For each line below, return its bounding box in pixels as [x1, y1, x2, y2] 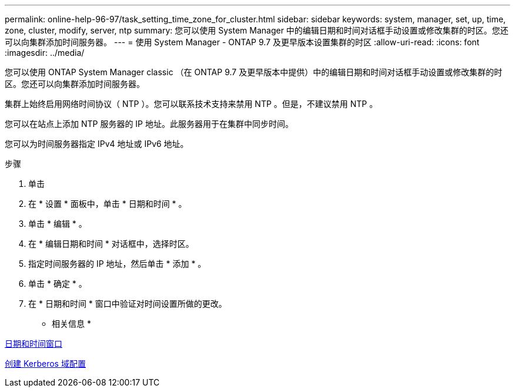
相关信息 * [52, 319, 91, 329]
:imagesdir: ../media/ [5, 48, 85, 58]
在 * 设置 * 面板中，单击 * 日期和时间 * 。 [28, 199, 187, 209]
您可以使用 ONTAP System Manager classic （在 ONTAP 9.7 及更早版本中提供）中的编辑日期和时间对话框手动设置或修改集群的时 [5, 67, 503, 77]
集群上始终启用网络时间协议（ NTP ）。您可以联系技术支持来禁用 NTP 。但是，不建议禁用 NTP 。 [5, 99, 378, 109]
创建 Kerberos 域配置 [5, 359, 86, 368]
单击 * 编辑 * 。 [28, 219, 87, 229]
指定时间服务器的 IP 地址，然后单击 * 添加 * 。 [28, 259, 206, 269]
